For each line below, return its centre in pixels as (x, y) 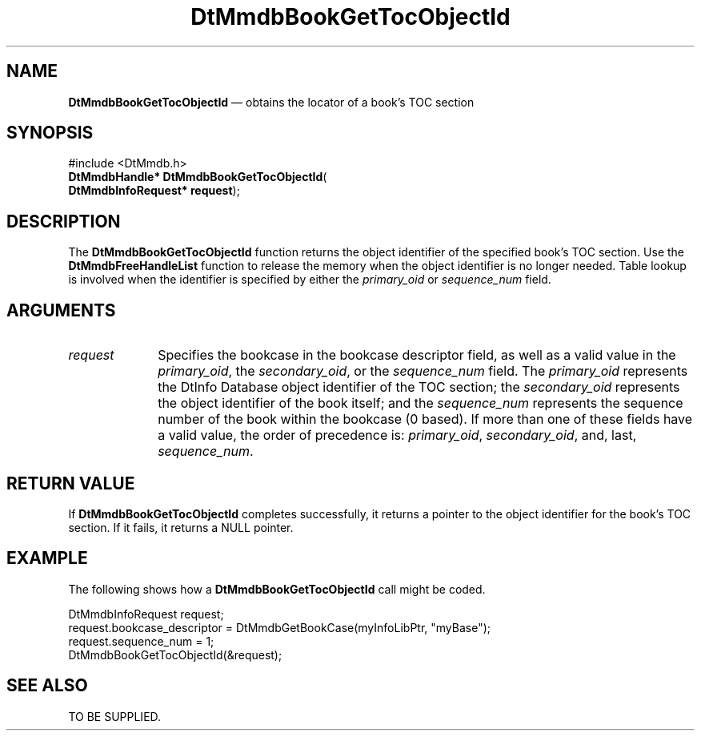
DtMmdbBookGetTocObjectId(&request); (175, 654)
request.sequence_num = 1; (141, 641)
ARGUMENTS (61, 310)
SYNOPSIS (50, 133)
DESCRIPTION (64, 221)
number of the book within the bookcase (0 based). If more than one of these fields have (425, 419)
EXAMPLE (47, 558)
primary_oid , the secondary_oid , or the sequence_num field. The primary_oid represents (423, 371)
